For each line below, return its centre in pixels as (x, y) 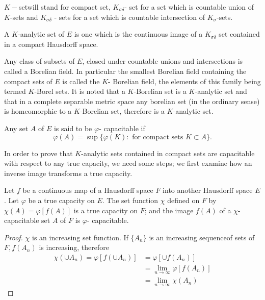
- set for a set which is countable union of (189, 7)
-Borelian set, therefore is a (122, 111)
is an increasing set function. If (80, 237)
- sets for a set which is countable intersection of (130, 17)
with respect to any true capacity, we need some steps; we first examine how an (128, 163)
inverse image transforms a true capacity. (68, 173)
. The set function (130, 200)
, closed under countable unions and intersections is (163, 61)
